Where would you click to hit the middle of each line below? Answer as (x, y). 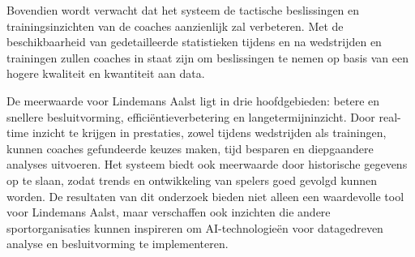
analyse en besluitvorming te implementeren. (118, 244)
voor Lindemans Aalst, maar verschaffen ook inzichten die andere (169, 212)
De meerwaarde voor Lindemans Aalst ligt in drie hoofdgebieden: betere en (193, 100)
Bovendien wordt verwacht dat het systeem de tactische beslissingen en (183, 10)
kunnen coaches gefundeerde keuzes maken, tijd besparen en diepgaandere (190, 148)
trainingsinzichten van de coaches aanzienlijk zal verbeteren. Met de (175, 26)
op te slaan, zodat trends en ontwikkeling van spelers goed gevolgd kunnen (192, 180)
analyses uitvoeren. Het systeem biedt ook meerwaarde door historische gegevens (207, 164)
